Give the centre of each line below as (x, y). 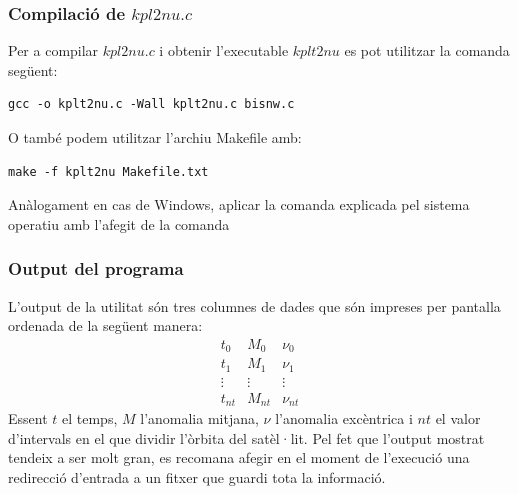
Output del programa (96, 268)
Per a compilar (53, 50)
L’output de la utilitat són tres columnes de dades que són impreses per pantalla (254, 305)
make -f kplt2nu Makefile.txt (108, 171)
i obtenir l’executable (224, 50)
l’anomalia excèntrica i (344, 418)
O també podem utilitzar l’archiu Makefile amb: (155, 137)
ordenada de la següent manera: (105, 325)
